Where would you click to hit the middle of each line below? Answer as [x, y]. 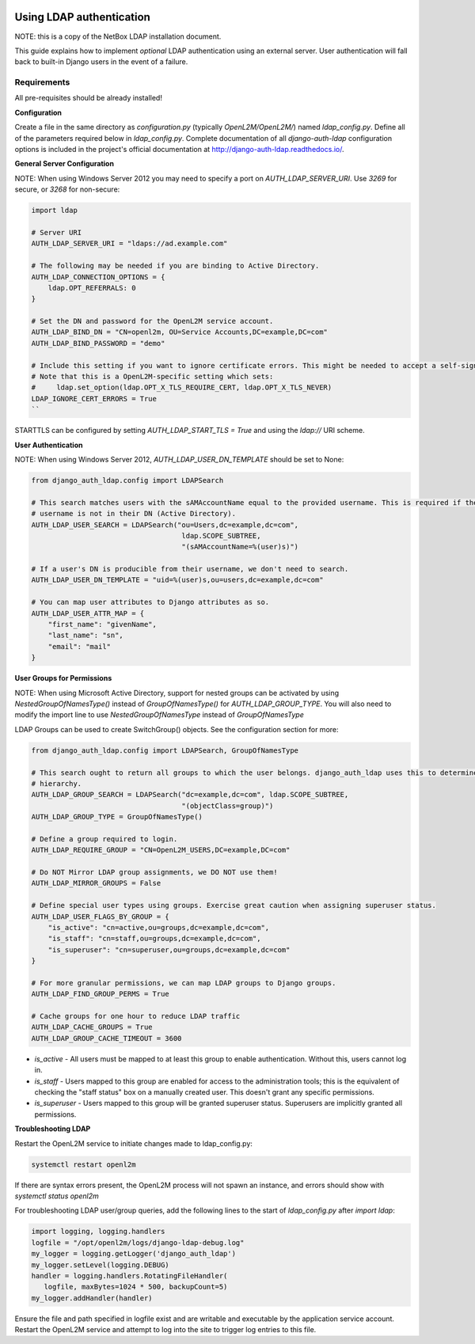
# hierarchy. [57, 783]
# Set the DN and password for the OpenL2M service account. [152, 321]
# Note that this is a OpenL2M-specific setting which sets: [152, 377]
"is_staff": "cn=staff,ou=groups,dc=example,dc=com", [154, 939]
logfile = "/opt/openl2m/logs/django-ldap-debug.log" [138, 1242]
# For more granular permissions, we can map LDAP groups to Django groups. [184, 983]
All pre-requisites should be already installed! [88, 98]
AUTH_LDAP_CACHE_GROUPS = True [92, 1027]
